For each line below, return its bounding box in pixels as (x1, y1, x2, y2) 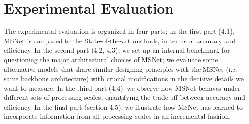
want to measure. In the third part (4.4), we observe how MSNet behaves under (4, 83, 241, 93)
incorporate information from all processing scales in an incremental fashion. (4, 111, 231, 121)
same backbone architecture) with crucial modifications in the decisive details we (4, 73, 244, 83)
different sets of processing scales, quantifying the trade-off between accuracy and (4, 92, 245, 102)
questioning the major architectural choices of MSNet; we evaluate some (4, 54, 218, 64)
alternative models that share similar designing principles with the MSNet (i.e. (4, 64, 237, 74)
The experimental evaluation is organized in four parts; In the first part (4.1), (4, 26, 234, 36)
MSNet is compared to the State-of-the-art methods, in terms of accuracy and (4, 35, 235, 45)
